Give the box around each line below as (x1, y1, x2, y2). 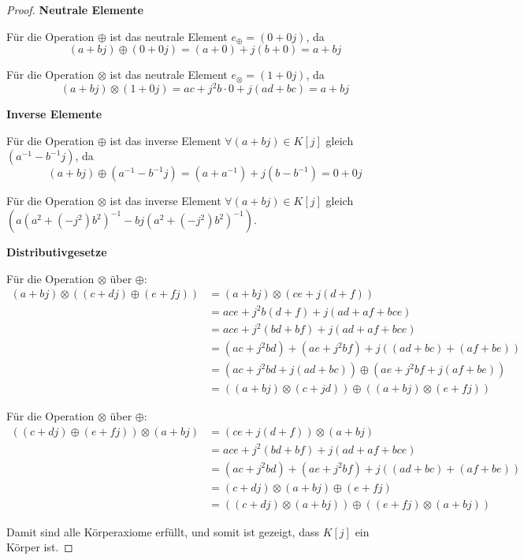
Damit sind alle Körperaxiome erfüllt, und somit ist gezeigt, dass (6, 523, 319, 539)
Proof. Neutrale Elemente (6, 2, 143, 17)
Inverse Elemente (6, 106, 102, 122)
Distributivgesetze (6, 244, 107, 260)
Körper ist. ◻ (6, 539, 73, 555)
